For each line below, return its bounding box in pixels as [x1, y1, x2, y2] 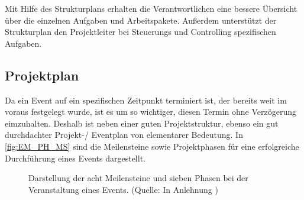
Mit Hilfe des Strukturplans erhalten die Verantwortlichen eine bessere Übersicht [5, 2, 297, 14]
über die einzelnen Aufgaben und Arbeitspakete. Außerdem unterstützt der [5, 14, 277, 26]
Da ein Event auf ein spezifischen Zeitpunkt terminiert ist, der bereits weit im [5, 93, 287, 106]
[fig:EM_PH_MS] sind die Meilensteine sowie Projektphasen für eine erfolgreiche [5, 140, 299, 152]
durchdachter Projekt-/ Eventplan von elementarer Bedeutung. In [5, 128, 243, 141]
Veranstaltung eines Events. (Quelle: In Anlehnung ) [28, 183, 218, 195]
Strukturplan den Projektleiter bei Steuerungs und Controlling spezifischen [5, 25, 276, 38]
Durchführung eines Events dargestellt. [5, 151, 145, 164]
